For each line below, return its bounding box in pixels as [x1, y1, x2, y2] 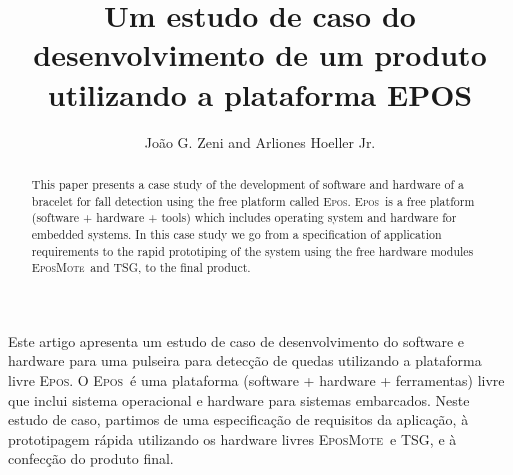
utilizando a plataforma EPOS [47, 73, 473, 114]
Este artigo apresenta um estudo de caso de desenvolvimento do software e [8, 330, 465, 351]
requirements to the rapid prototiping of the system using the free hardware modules [31, 242, 474, 259]
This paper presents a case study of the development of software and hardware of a [31, 175, 465, 192]
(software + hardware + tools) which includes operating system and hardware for [31, 209, 457, 226]
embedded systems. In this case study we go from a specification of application [31, 225, 442, 242]
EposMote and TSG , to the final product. [31, 259, 251, 276]
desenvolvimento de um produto [33, 34, 487, 75]
